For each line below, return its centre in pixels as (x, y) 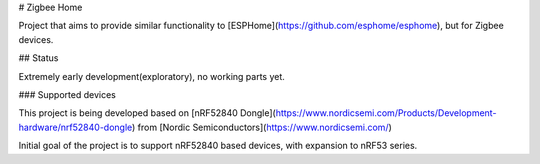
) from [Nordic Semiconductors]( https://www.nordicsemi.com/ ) (261, 127)
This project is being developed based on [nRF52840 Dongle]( (147, 113)
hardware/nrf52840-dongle (75, 127)
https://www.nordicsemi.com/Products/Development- (386, 113)
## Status (38, 58)
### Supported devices (67, 94)
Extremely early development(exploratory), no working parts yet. (151, 76)
